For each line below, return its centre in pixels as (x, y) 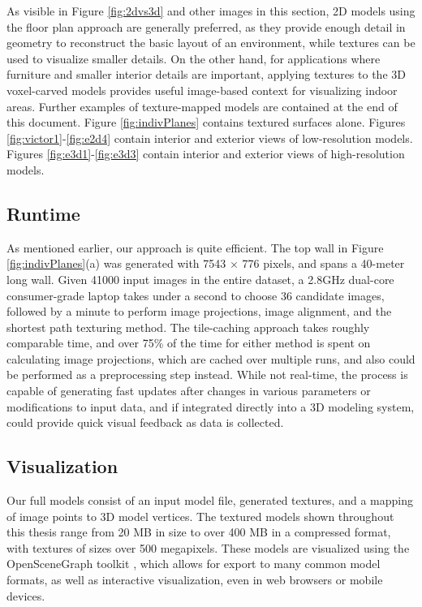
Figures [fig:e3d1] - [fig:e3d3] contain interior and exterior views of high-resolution (206, 154)
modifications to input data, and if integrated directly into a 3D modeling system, (211, 406)
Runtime (43, 213)
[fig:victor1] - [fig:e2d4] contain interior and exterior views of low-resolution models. (210, 138)
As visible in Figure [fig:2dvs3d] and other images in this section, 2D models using (211, 11)
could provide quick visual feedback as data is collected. (145, 422)
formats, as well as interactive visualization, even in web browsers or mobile (195, 580)
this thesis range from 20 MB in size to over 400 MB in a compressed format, (199, 532)
